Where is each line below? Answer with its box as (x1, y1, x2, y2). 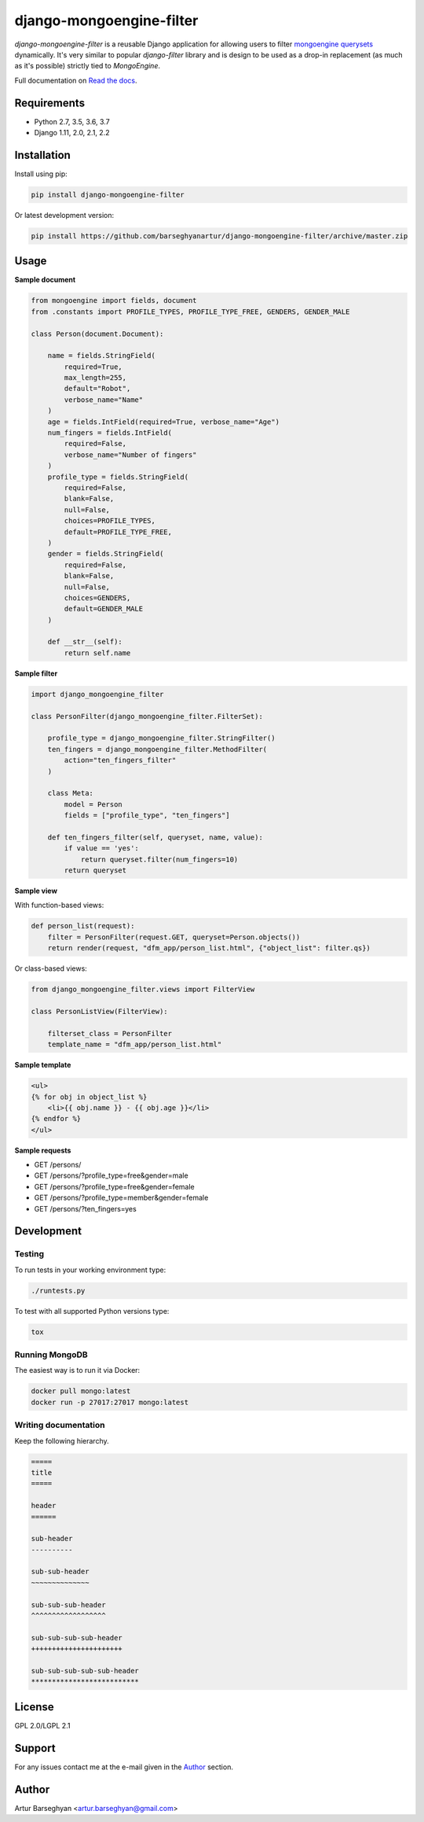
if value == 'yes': (64, 844, 139, 853)
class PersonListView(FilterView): (31, 1007, 168, 1016)
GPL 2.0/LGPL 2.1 (14, 1721, 71, 1730)
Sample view (14, 886, 58, 896)
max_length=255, (64, 374, 127, 382)
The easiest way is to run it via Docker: (14, 1366, 141, 1375)
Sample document (14, 275, 76, 285)
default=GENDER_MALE (64, 604, 144, 614)
